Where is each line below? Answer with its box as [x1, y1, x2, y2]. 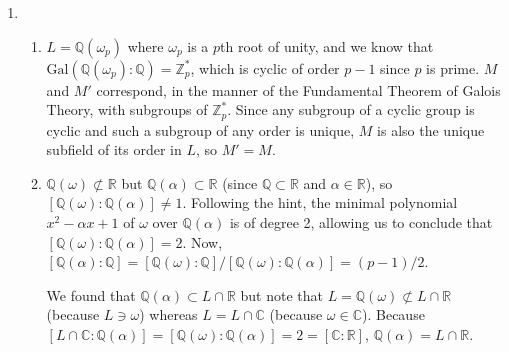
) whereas [139, 304, 198, 325]
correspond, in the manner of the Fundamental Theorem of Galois [96, 79, 501, 100]
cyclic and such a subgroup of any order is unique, [46, 119, 355, 140]
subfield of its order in [46, 139, 182, 160]
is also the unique [377, 119, 485, 140]
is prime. [426, 57, 480, 78]
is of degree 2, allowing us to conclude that [229, 212, 493, 233]
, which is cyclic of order [190, 57, 340, 78]
